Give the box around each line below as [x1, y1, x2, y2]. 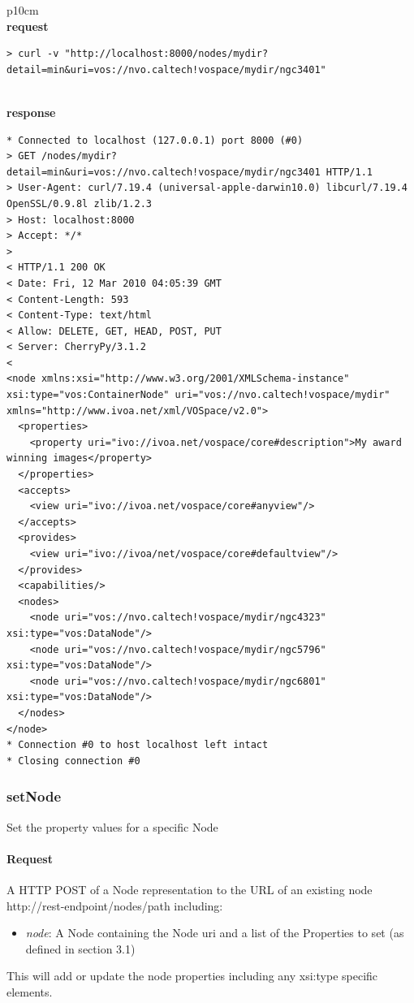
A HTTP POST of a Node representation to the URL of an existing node [6, 880, 373, 897]
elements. [6, 983, 53, 1000]
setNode [6, 786, 62, 806]
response [6, 103, 56, 120]
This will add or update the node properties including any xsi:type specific [6, 967, 378, 984]
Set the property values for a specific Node [6, 818, 218, 835]
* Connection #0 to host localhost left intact [6, 739, 269, 751]
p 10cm [6, 2, 39, 18]
